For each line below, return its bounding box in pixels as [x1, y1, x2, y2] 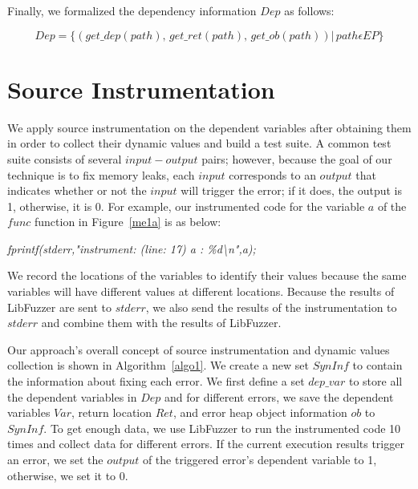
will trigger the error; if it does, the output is [181, 182, 403, 199]
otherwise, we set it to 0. [7, 467, 128, 483]
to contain [352, 357, 403, 374]
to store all [348, 373, 403, 390]
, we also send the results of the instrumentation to [145, 298, 397, 315]
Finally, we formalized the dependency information [7, 2, 257, 18]
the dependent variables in [7, 388, 137, 405]
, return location [71, 404, 152, 421]
